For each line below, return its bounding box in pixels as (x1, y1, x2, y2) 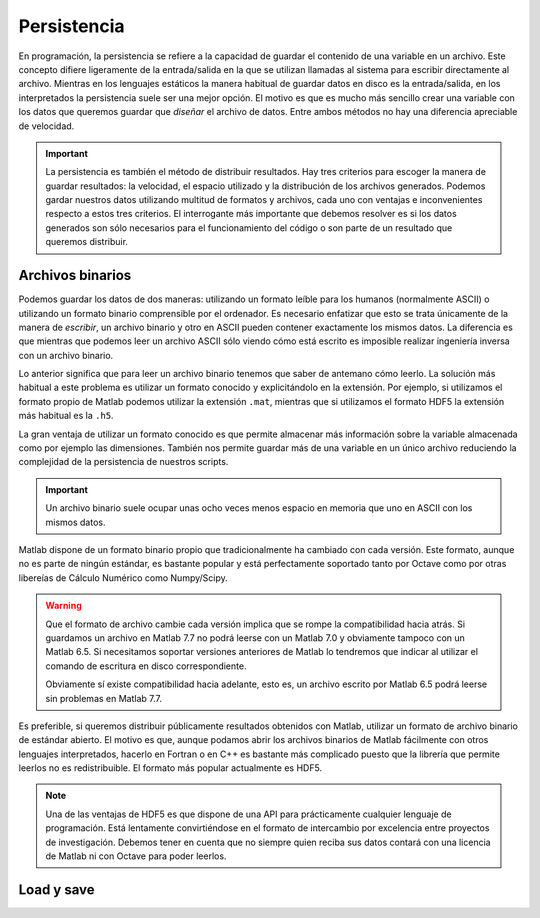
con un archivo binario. (18, 349, 114, 361)
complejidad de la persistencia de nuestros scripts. (18, 456, 229, 468)
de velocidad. (18, 120, 75, 132)
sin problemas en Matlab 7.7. (45, 692, 163, 704)
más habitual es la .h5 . (18, 410, 114, 422)
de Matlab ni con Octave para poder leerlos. (45, 850, 227, 862)
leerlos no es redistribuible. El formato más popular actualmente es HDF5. (18, 762, 323, 774)
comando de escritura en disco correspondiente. (45, 660, 247, 672)
